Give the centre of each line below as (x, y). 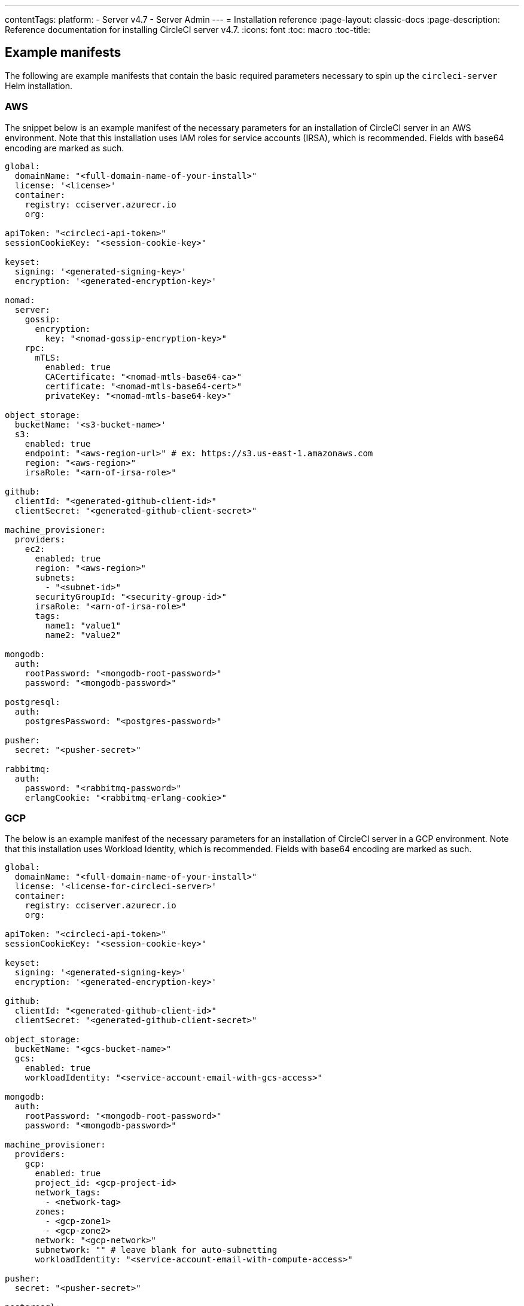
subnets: (55, 577)
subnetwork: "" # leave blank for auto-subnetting (156, 1250)
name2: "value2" (83, 635)
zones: (50, 1212)
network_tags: (68, 1193)
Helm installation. (39, 86)
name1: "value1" (83, 625)
